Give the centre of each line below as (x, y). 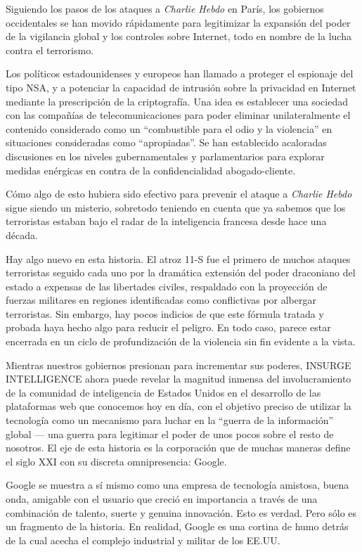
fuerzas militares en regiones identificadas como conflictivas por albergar (161, 300)
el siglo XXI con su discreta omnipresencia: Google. (116, 461)
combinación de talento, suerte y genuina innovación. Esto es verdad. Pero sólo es (181, 512)
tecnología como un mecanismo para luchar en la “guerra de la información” (170, 420)
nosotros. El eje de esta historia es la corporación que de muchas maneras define (178, 448)
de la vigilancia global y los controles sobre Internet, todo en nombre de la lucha (179, 36)
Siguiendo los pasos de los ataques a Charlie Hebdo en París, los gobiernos (165, 8)
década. (22, 235)
